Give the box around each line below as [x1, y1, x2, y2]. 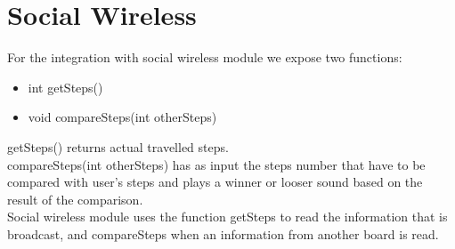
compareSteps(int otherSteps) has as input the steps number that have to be [7, 155, 426, 173]
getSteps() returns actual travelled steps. [7, 137, 229, 156]
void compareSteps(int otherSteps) [28, 108, 217, 126]
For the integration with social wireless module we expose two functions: [7, 48, 402, 67]
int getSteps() [28, 77, 103, 96]
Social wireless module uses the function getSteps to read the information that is [7, 207, 448, 226]
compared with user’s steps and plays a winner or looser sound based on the [7, 173, 423, 191]
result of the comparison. [7, 189, 143, 208]
